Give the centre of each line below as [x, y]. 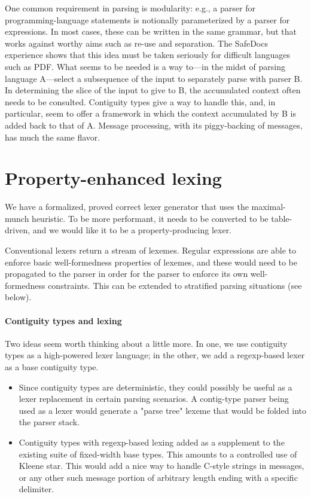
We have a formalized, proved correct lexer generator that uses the [127, 207]
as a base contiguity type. [52, 366]
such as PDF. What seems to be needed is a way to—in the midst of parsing [145, 66]
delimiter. [36, 489]
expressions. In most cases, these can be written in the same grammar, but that [151, 31]
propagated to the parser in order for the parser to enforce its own [126, 274]
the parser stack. [49, 422]
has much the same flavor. [53, 137]
